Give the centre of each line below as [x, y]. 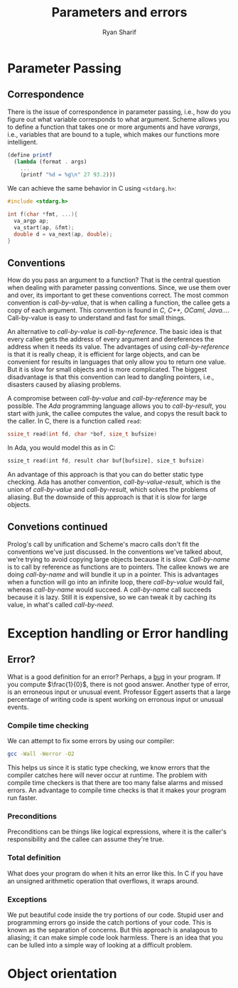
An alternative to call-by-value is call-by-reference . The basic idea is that [115, 332]
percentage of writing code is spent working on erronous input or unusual [115, 699]
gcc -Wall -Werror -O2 [41, 754]
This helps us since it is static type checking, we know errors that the [109, 768]
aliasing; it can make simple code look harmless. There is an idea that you [115, 937]
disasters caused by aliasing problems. [65, 384]
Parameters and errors [119, 12]
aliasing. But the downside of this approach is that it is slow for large [107, 497]
